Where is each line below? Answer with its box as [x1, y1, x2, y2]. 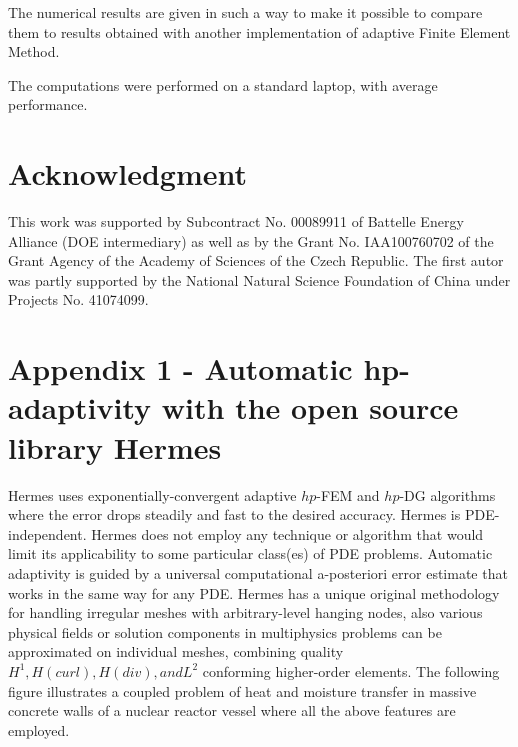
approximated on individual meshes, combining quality [8, 641, 344, 662]
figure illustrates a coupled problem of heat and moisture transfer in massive [8, 680, 477, 701]
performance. [8, 94, 88, 115]
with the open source [161, 387, 459, 428]
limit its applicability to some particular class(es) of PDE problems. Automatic [8, 543, 493, 564]
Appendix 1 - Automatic [8, 348, 353, 389]
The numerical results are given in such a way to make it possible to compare [8, 2, 483, 22]
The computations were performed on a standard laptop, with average [8, 74, 438, 95]
